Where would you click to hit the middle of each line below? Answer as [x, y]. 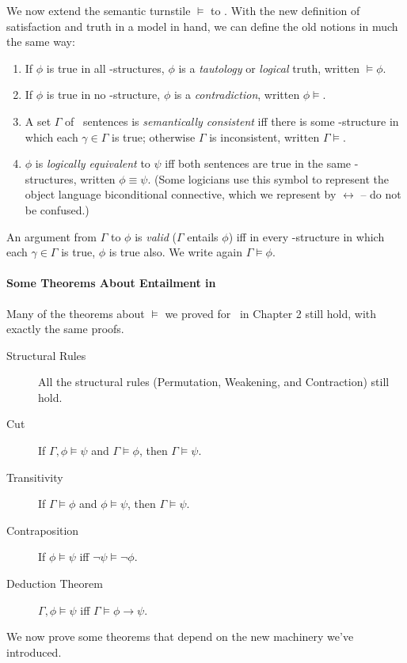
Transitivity [35, 477]
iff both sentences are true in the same [258, 163]
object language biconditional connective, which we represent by [181, 194]
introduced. [34, 652]
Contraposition [43, 530]
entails [203, 236]
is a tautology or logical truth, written [269, 68]
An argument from [52, 236]
